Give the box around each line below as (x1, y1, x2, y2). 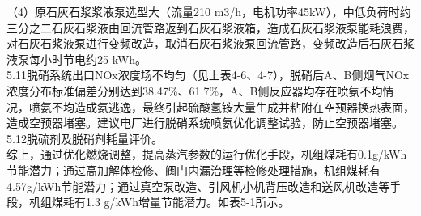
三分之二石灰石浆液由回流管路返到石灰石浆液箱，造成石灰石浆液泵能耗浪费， (6, 19, 415, 36)
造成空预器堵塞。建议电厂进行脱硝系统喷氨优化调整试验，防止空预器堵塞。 (6, 114, 403, 131)
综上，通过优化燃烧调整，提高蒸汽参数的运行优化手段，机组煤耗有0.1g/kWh (6, 146, 407, 163)
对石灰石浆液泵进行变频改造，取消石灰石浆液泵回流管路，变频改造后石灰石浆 (6, 35, 415, 52)
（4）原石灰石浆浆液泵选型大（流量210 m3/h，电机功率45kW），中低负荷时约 (6, 3, 411, 19)
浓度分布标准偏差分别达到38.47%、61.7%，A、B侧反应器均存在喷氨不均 (6, 82, 383, 99)
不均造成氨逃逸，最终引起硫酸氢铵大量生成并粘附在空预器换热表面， (51, 98, 415, 115)
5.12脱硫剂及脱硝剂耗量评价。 (6, 129, 163, 146)
